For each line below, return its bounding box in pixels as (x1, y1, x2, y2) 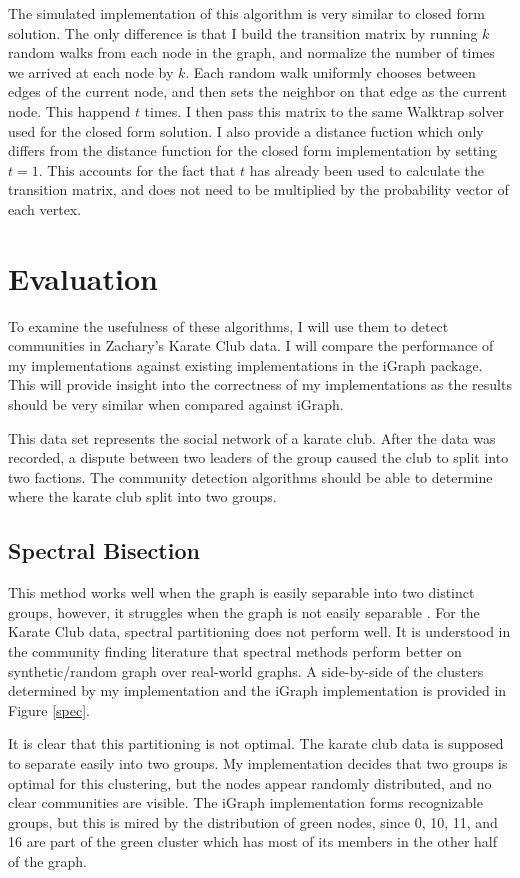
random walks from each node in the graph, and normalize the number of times (8, 42, 495, 63)
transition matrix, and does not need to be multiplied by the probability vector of (8, 179, 509, 200)
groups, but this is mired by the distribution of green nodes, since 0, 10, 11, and (8, 811, 498, 832)
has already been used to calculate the (249, 159, 484, 180)
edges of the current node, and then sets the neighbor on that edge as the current (8, 81, 508, 102)
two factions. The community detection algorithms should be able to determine (8, 466, 493, 487)
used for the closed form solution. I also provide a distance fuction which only (8, 120, 484, 141)
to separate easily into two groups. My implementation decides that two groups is (8, 752, 508, 773)
